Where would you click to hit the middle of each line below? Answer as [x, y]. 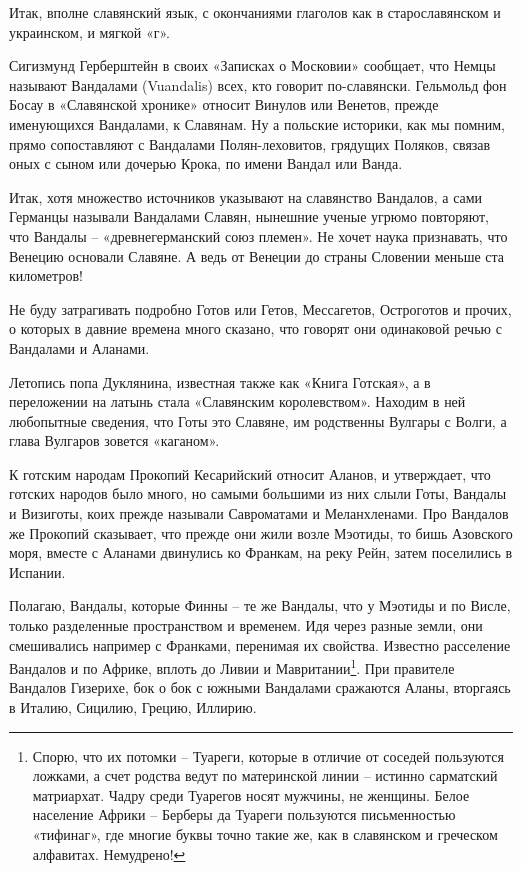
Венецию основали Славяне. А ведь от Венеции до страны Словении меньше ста [257, 255]
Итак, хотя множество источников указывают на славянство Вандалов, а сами [246, 196]
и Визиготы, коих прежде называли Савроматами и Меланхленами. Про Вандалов [259, 513]
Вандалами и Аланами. [79, 347]
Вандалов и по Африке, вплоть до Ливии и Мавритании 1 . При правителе [232, 666]
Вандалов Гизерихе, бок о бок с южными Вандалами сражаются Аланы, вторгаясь [260, 687]
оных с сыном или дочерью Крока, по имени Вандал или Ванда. [206, 163]
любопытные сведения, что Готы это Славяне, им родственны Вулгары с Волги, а [258, 420]
